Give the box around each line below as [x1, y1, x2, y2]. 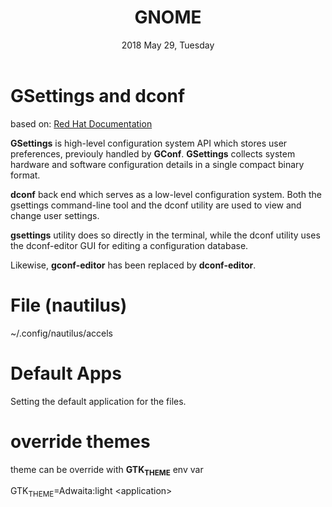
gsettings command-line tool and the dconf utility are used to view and [10, 199, 302, 211]
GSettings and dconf [10, 84, 186, 107]
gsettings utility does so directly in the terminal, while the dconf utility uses [10, 229, 321, 241]
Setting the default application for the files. [10, 395, 187, 407]
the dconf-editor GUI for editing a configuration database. [10, 239, 249, 251]
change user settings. [10, 209, 100, 221]
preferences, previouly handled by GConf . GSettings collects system [10, 147, 296, 160]
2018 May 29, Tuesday [121, 39, 215, 51]
